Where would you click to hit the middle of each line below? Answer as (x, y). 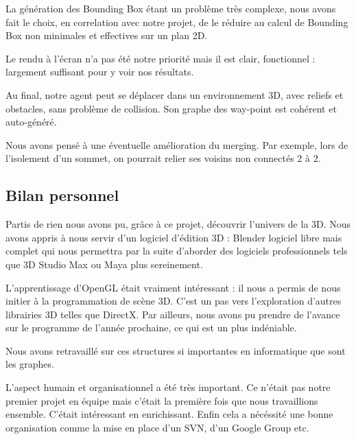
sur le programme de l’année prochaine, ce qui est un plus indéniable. (151, 328)
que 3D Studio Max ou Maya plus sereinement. (104, 264)
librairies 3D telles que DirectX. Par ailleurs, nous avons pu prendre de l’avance (173, 314)
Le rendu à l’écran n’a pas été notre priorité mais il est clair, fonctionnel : (161, 58)
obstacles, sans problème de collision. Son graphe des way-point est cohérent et (171, 108)
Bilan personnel (62, 195)
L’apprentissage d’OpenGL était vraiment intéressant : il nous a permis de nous (173, 287)
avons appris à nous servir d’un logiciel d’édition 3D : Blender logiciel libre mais (174, 237)
